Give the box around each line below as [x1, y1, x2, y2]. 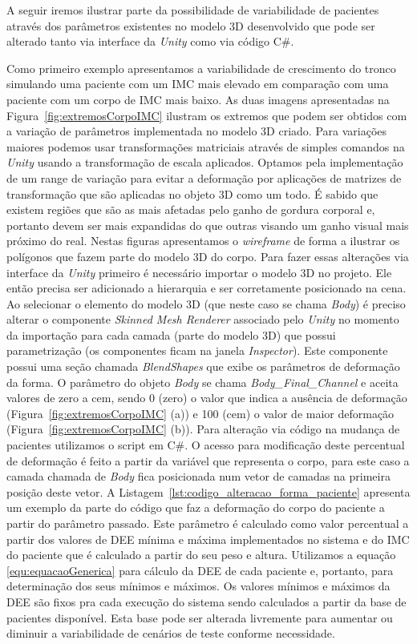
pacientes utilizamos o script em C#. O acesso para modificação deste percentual [6, 437, 405, 453]
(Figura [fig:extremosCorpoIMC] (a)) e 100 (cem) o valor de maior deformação [6, 405, 395, 421]
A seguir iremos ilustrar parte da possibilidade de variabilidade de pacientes [6, 2, 379, 18]
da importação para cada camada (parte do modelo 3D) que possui [6, 326, 336, 343]
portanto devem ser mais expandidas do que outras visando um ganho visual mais [6, 216, 409, 233]
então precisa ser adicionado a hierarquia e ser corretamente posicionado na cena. [6, 280, 407, 296]
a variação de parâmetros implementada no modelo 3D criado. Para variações [6, 123, 387, 139]
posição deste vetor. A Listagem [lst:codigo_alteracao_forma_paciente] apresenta [6, 483, 411, 500]
